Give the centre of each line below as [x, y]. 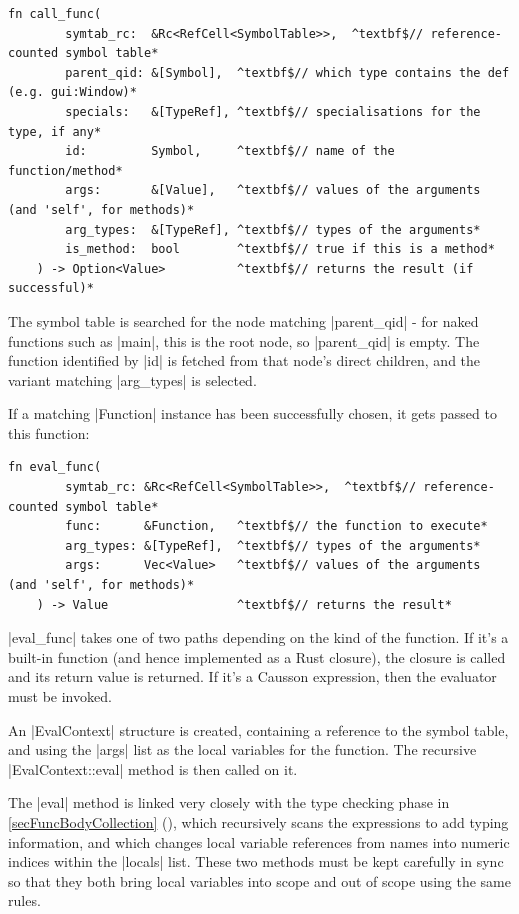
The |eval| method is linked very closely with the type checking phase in [229, 802]
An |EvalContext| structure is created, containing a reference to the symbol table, [258, 729]
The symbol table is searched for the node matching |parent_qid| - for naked [243, 320]
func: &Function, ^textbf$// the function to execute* [276, 526]
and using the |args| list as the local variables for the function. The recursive [242, 749]
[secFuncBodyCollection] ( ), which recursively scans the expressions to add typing [258, 821]
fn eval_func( [55, 467]
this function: [49, 432]
